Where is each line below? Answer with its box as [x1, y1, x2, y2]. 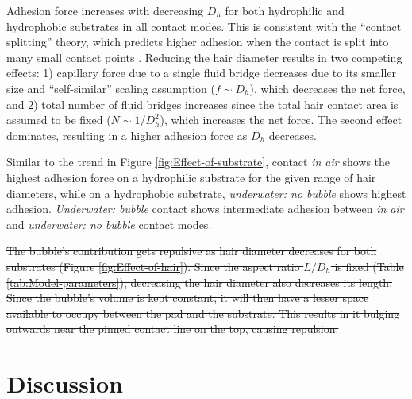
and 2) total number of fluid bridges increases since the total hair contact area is [6, 95, 399, 112]
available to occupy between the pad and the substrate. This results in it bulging [6, 304, 400, 321]
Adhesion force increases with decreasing [6, 2, 204, 18]
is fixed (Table [334, 258, 404, 274]
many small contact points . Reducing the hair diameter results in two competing [6, 48, 402, 65]
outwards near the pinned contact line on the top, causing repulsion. [6, 320, 339, 337]
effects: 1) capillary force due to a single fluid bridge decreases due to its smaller [6, 64, 396, 81]
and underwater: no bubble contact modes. [6, 215, 212, 232]
